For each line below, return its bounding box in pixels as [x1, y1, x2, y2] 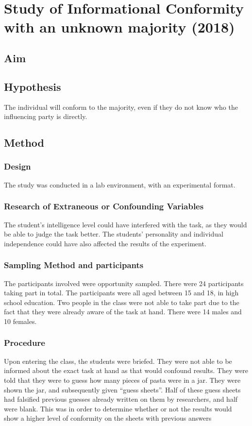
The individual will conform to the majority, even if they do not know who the [4, 102, 238, 112]
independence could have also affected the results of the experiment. [4, 238, 206, 248]
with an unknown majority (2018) [4, 17, 235, 37]
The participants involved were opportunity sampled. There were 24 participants [4, 278, 244, 288]
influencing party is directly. [4, 111, 87, 121]
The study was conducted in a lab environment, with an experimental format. [4, 179, 235, 189]
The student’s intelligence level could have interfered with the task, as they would [4, 219, 247, 229]
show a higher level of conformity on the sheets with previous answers [4, 413, 212, 423]
